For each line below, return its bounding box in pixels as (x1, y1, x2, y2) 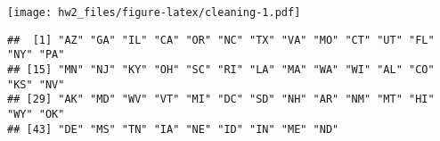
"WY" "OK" (7, 107, 65, 120)
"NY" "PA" (7, 48, 65, 62)
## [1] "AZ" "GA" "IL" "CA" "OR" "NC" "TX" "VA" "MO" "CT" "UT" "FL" (7, 33, 435, 46)
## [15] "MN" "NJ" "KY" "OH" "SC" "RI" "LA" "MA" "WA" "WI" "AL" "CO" (7, 62, 435, 76)
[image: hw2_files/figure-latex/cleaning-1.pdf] (7, 6, 301, 19)
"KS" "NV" (7, 78, 65, 91)
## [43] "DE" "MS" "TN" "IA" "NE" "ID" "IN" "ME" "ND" (7, 122, 339, 136)
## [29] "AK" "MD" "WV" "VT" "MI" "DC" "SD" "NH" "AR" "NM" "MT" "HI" (7, 93, 435, 106)
